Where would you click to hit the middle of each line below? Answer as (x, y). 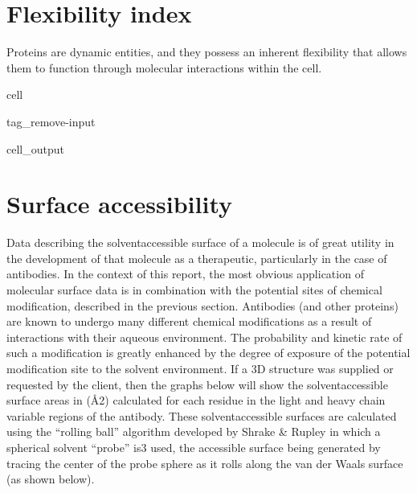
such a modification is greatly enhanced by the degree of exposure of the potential (208, 353)
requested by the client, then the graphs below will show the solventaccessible (197, 384)
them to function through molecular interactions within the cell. (164, 67)
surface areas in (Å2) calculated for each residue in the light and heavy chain (196, 400)
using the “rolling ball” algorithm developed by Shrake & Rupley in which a (194, 431)
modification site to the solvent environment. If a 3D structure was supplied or (200, 368)
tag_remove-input (51, 121)
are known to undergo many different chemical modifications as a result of (189, 321)
